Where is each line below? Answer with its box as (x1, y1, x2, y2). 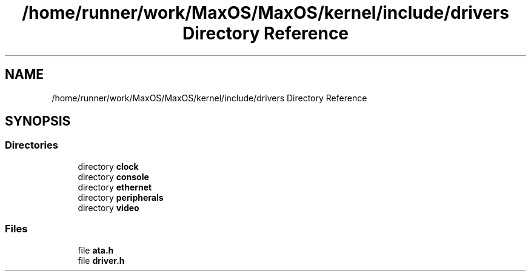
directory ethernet (78, 181, 152, 192)
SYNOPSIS (5, 113, 71, 129)
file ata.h (78, 244, 114, 255)
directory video (78, 202, 139, 213)
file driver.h (78, 255, 125, 266)
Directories (5, 139, 58, 152)
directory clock (78, 161, 139, 172)
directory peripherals (78, 192, 164, 203)
